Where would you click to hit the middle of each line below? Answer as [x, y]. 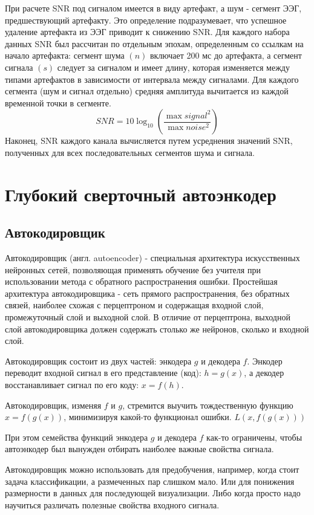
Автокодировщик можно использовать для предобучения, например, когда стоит [152, 469]
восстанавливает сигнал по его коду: [72, 385]
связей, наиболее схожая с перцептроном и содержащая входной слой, [134, 305]
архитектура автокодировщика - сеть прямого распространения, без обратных [147, 293]
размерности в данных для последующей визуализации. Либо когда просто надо [153, 493]
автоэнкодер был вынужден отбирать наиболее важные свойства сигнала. [139, 449]
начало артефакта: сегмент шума [65, 55]
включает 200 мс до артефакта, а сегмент [226, 55]
